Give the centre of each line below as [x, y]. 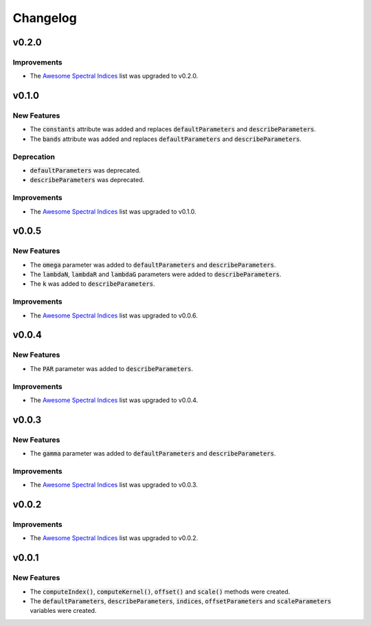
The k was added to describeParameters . [92, 284]
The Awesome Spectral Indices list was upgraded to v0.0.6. [114, 315]
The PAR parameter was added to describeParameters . [112, 368]
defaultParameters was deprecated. [85, 170]
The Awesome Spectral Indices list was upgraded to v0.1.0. [113, 211]
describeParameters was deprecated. [87, 180]
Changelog [45, 18]
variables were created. [63, 611]
